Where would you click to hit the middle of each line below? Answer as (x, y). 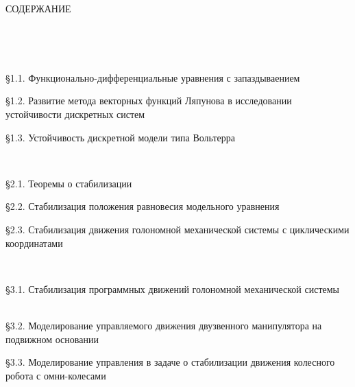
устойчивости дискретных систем (75, 114)
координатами (34, 243)
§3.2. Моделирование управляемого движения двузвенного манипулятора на (164, 325)
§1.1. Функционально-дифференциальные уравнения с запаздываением (153, 77)
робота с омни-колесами (56, 375)
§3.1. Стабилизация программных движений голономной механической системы (173, 289)
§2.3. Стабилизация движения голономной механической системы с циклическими (177, 229)
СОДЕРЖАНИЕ (38, 8)
